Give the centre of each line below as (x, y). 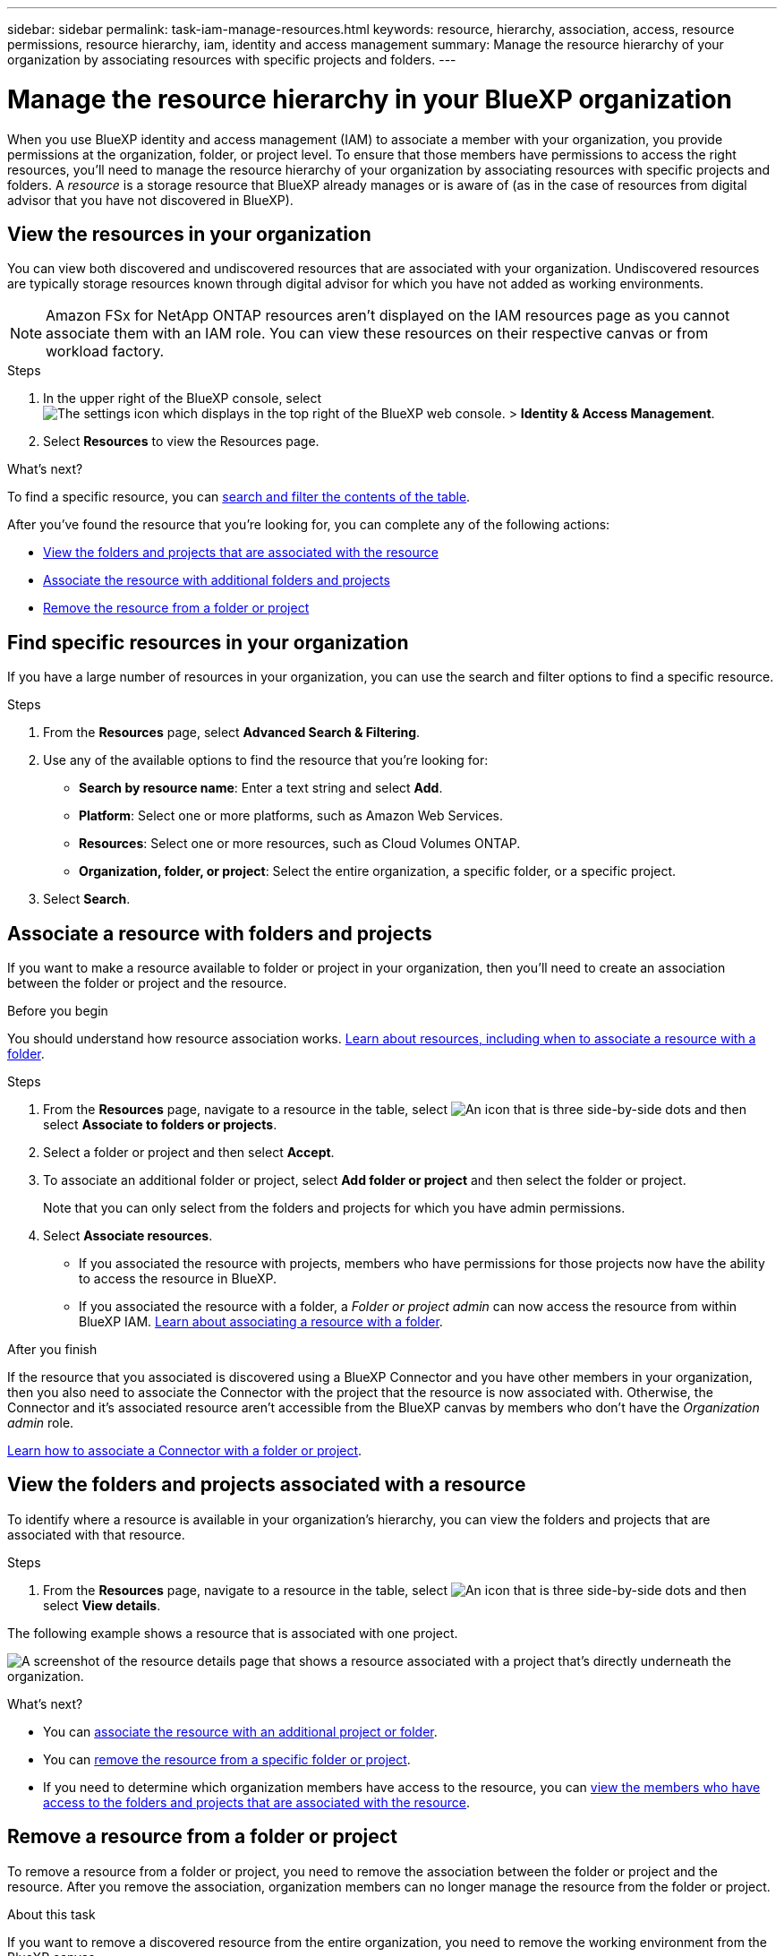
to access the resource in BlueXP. (178, 1279)
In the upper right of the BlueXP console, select (183, 399)
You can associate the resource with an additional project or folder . (240, 1731)
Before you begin (58, 1011)
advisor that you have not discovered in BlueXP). (150, 200)
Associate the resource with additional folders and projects (217, 580)
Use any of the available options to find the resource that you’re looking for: (266, 760)
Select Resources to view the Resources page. (181, 442)
